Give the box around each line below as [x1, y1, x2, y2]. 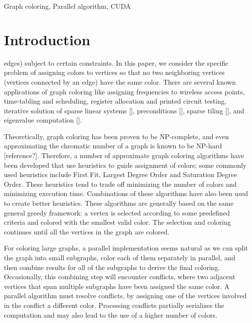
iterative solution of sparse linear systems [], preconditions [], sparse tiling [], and [4, 105, 245, 115]
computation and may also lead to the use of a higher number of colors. [4, 309, 217, 320]
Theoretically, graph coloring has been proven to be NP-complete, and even [4, 131, 229, 141]
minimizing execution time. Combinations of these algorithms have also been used [4, 188, 248, 198]
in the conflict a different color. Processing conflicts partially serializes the [4, 300, 224, 310]
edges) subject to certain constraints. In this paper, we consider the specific [4, 57, 229, 68]
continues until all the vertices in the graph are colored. [4, 226, 169, 236]
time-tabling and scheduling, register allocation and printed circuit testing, [4, 96, 227, 106]
